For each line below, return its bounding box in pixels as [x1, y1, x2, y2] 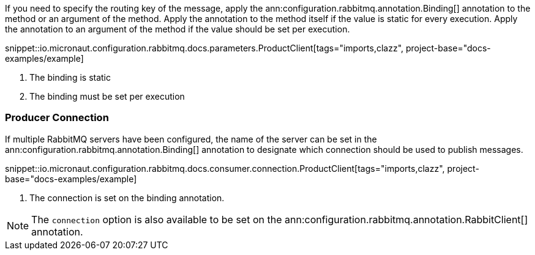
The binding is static [29, 72, 111, 83]
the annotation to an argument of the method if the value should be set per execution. [5, 24, 350, 34]
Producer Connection [5, 111, 109, 124]
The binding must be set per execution [29, 91, 185, 102]
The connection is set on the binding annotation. [29, 192, 225, 203]
